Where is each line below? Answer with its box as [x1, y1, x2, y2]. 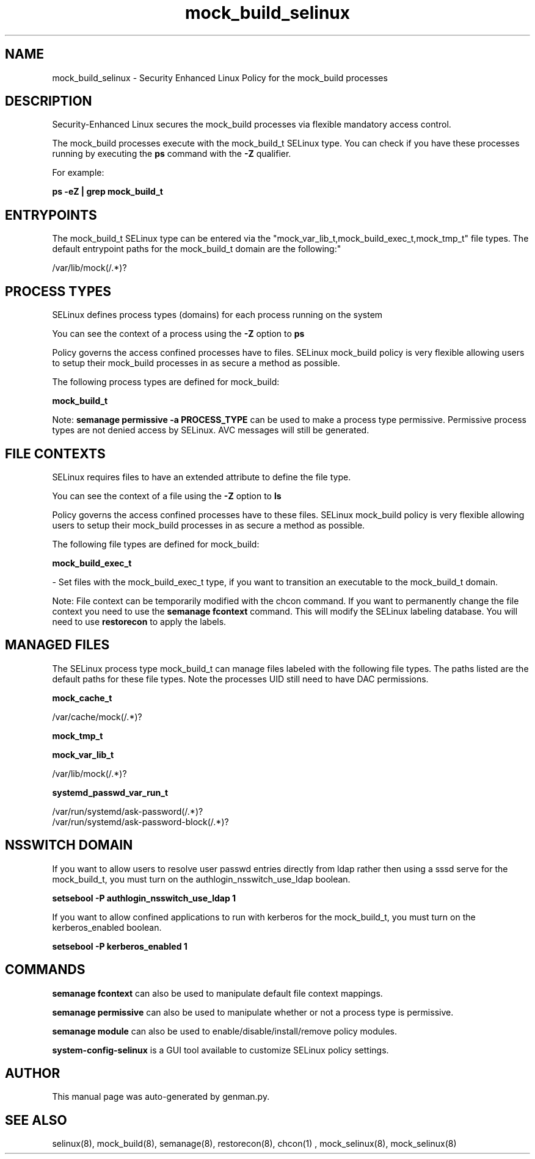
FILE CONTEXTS [5, 446, 106, 461]
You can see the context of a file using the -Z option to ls [52, 490, 282, 501]
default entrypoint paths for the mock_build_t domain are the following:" [52, 244, 341, 255]
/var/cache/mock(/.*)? [52, 711, 142, 722]
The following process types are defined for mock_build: [52, 377, 280, 388]
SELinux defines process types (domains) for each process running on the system [52, 309, 383, 320]
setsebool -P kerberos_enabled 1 [52, 941, 187, 951]
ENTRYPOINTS [5, 207, 97, 223]
